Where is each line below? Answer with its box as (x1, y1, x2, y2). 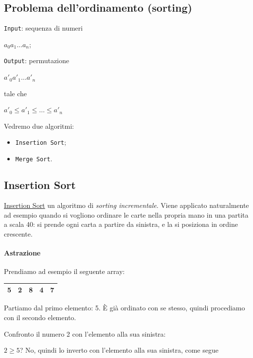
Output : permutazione (4, 55, 69, 66)
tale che (4, 88, 27, 98)
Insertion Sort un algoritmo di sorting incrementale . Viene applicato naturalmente (4, 200, 249, 210)
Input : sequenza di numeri (4, 23, 83, 33)
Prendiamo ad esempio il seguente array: (4, 266, 125, 276)
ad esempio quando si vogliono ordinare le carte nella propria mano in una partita (4, 209, 249, 220)
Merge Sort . (15, 153, 53, 164)
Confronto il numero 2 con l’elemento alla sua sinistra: (4, 328, 166, 339)
